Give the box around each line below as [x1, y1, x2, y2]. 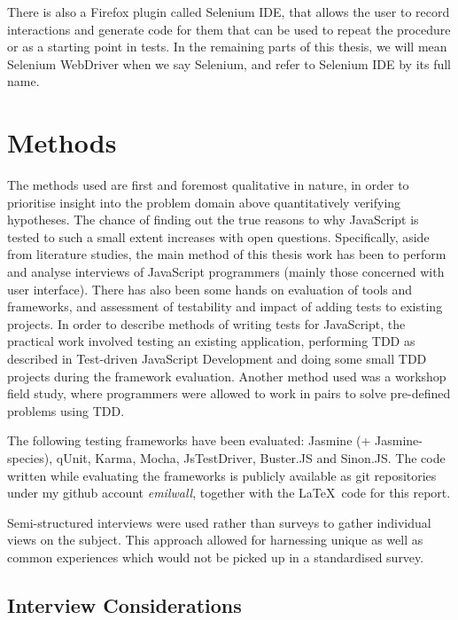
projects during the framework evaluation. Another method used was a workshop [7, 366, 446, 385]
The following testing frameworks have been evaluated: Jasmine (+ [7, 431, 371, 450]
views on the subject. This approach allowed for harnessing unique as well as [7, 530, 423, 549]
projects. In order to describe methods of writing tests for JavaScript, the [7, 314, 406, 333]
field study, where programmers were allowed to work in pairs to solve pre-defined [7, 384, 451, 403]
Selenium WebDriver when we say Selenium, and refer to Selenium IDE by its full [7, 54, 452, 73]
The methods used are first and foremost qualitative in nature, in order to [7, 176, 409, 194]
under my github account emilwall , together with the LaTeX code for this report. [7, 483, 451, 502]
